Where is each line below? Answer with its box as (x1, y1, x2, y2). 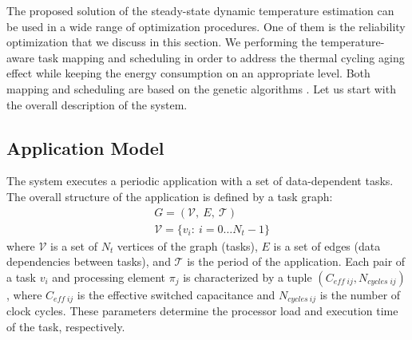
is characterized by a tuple (183, 268, 312, 285)
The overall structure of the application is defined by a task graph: (6, 188, 333, 204)
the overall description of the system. (6, 96, 188, 113)
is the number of (319, 286, 401, 302)
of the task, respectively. (6, 318, 125, 334)
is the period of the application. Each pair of (187, 253, 406, 270)
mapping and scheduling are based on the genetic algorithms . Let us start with (6, 80, 396, 97)
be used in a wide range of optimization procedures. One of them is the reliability (6, 18, 406, 34)
